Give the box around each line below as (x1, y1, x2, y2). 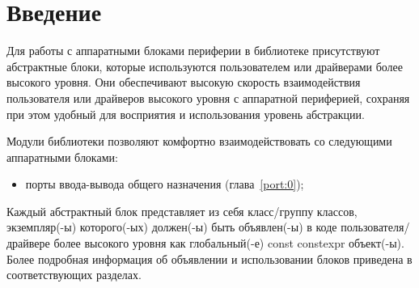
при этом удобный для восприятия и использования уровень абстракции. (6, 105, 365, 122)
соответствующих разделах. (6, 266, 142, 283)
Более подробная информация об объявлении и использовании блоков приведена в (6, 250, 413, 267)
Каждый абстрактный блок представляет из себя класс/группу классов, (6, 202, 358, 219)
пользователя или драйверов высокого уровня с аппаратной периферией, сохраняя (6, 89, 410, 106)
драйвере (6, 235, 50, 252)
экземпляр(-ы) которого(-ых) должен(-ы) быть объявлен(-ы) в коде (6, 218, 337, 235)
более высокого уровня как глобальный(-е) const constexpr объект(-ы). (53, 235, 404, 252)
